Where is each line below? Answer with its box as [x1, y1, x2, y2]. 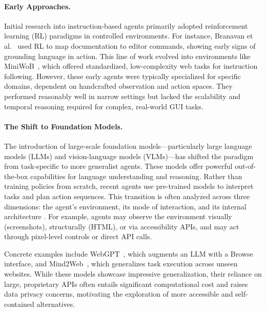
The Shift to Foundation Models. [4, 121, 123, 131]
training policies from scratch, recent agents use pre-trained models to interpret [4, 181, 254, 191]
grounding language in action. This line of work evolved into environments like [4, 50, 251, 61]
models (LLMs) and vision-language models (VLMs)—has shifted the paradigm [4, 150, 254, 161]
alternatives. [36, 298, 75, 309]
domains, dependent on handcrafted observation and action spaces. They [4, 81, 233, 91]
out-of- [235, 161, 256, 171]
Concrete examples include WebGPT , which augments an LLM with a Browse [4, 248, 253, 259]
